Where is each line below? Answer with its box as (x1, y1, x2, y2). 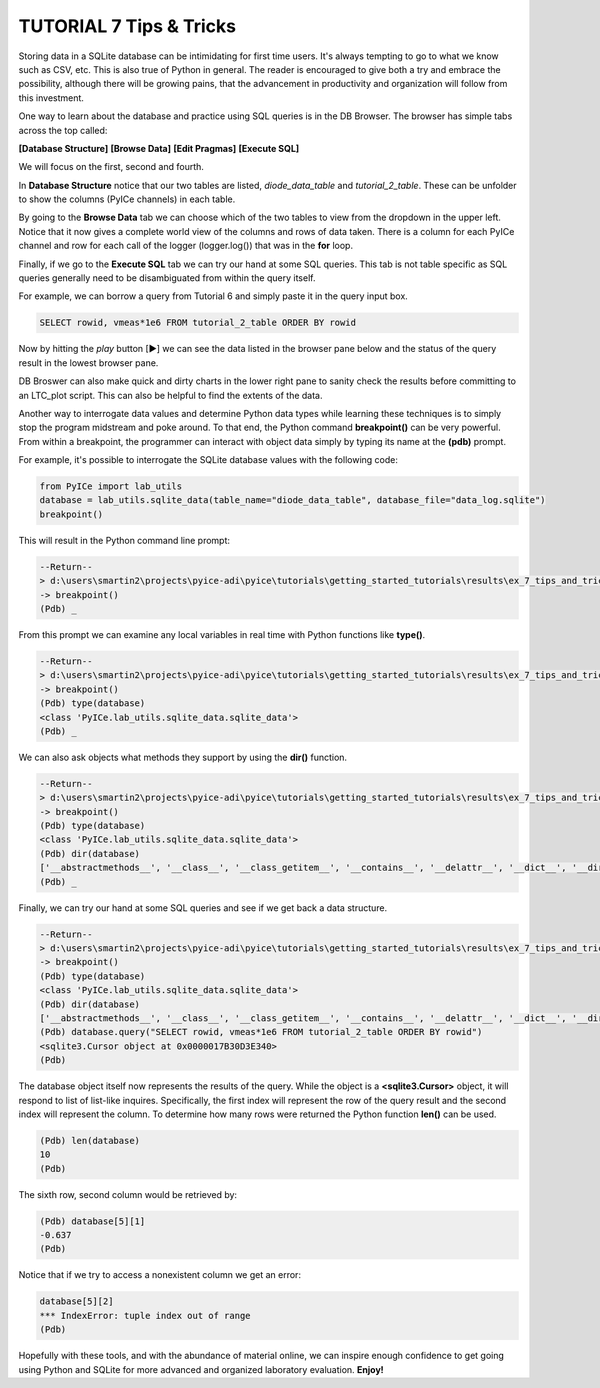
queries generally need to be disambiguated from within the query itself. (18, 272, 316, 284)
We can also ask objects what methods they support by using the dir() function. (18, 751, 348, 763)
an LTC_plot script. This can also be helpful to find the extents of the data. (18, 389, 323, 401)
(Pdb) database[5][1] (39, 1215, 146, 1227)
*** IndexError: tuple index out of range (39, 1310, 251, 1321)
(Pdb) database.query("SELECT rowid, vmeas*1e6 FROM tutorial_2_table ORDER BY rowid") (39, 1026, 483, 1038)
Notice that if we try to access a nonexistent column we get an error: (18, 1269, 302, 1281)
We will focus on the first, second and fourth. (18, 161, 205, 173)
